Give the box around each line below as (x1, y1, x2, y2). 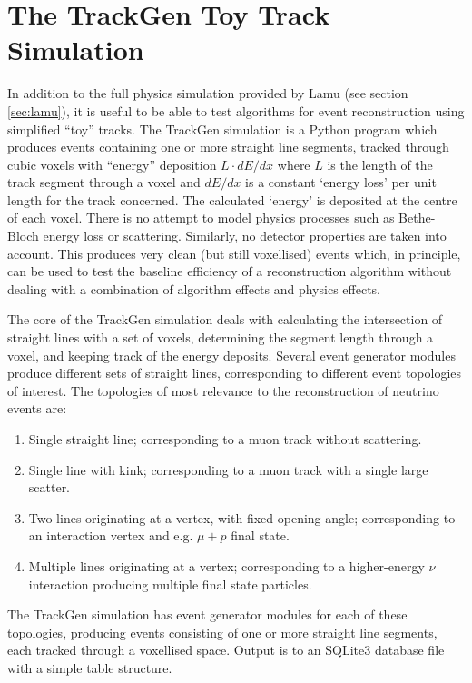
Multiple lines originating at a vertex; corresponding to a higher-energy (28, 556, 425, 575)
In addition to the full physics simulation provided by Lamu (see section (7, 84, 408, 103)
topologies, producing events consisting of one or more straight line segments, (7, 622, 438, 641)
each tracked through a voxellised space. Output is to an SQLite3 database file (7, 640, 445, 659)
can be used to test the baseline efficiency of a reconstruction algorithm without (7, 262, 452, 281)
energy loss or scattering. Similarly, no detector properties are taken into (43, 226, 447, 245)
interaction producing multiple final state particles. (28, 574, 312, 593)
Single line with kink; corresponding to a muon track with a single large (28, 460, 428, 479)
